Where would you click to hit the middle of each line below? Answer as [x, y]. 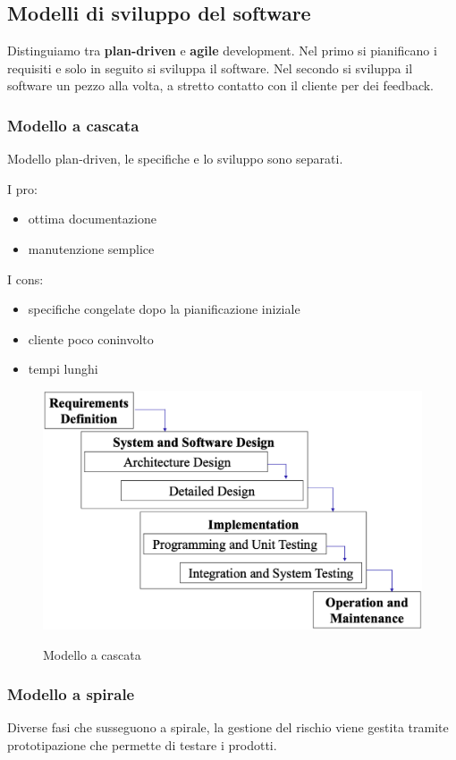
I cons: [25, 279]
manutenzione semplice [91, 248]
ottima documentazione [92, 219]
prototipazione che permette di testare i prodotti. [142, 745]
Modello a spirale [71, 694]
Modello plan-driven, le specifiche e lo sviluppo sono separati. [175, 159]
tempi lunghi [63, 369]
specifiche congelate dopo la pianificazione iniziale [164, 309]
